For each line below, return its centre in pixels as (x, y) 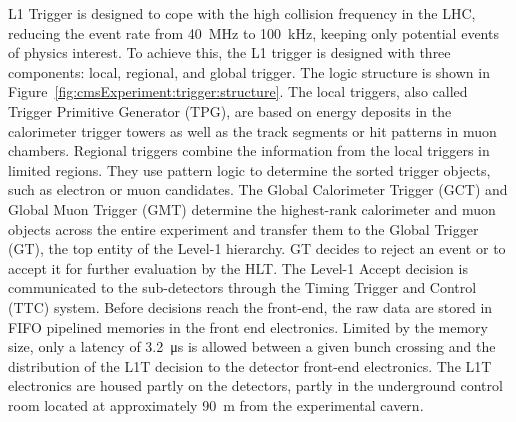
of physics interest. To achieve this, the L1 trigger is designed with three (229, 52)
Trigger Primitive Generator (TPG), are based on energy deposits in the (230, 110)
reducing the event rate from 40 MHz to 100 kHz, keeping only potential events (253, 32)
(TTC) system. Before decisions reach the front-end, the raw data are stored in (250, 306)
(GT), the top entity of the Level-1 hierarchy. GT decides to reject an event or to (257, 248)
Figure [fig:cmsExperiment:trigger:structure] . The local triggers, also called (238, 91)
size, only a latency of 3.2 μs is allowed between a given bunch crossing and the (252, 346)
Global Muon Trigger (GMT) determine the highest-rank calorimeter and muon (252, 208)
